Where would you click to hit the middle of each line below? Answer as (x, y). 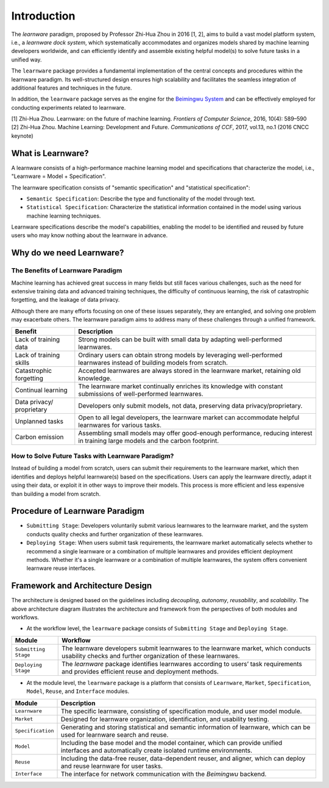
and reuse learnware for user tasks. (112, 766)
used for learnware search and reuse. (115, 734)
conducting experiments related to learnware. (69, 107)
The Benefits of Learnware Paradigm (67, 271)
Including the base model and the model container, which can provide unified (172, 742)
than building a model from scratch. (56, 494)
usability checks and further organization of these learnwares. (151, 656)
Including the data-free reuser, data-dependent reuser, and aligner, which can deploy (183, 758)
